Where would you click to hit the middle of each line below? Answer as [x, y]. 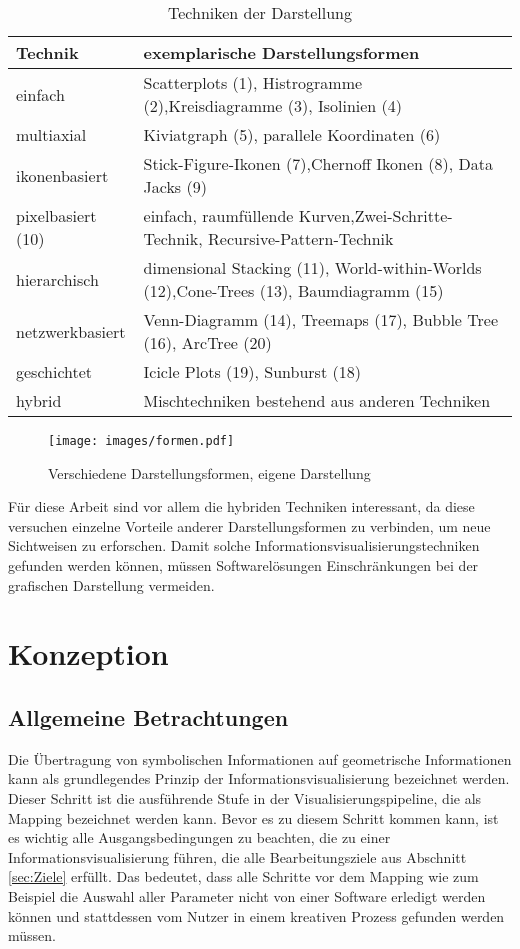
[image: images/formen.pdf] [141, 441]
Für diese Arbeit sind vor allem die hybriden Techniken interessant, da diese [241, 506]
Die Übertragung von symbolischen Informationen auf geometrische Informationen [260, 758]
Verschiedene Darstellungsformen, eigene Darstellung [209, 472]
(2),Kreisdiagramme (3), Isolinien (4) [273, 105]
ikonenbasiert [62, 175]
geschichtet [54, 371]
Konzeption [88, 653]
